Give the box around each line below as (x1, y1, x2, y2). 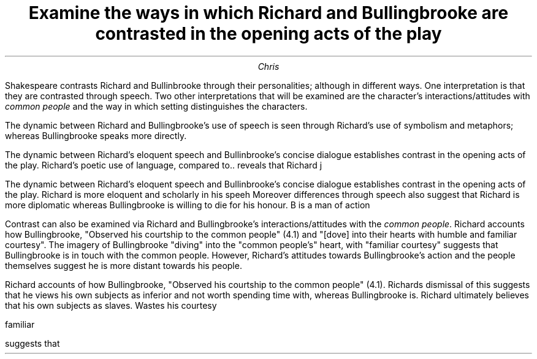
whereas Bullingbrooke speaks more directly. (5, 130, 187, 141)
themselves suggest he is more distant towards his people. (5, 260, 242, 271)
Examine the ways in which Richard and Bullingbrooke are (28, 2, 509, 23)
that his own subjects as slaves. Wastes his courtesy (5, 300, 217, 311)
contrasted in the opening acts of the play (95, 23, 442, 44)
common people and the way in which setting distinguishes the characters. (5, 100, 308, 111)
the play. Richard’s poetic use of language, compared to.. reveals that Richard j (5, 159, 322, 170)
